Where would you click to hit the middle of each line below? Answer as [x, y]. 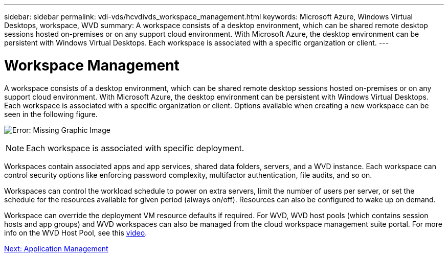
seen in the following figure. [51, 114]
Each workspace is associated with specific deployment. [135, 148]
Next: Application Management [56, 248]
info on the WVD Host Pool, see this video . [76, 232]
